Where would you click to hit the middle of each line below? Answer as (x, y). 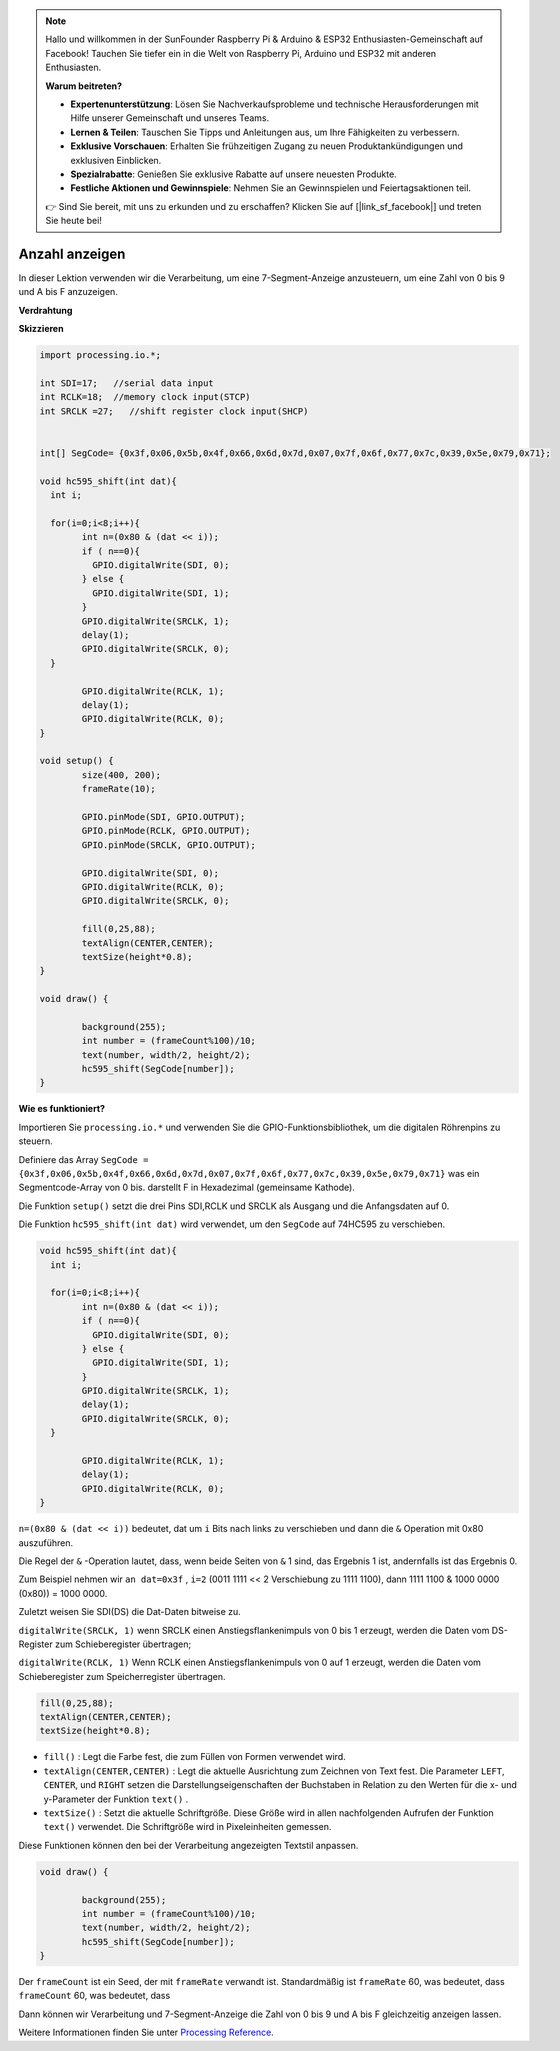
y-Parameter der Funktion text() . (116, 1799)
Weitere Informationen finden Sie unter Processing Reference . (146, 2032)
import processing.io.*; (100, 355)
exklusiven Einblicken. (116, 160)
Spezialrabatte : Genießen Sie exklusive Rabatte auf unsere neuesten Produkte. (233, 174)
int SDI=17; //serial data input (126, 383)
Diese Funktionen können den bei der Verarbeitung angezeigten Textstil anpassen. (188, 1845)
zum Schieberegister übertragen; (123, 1644)
